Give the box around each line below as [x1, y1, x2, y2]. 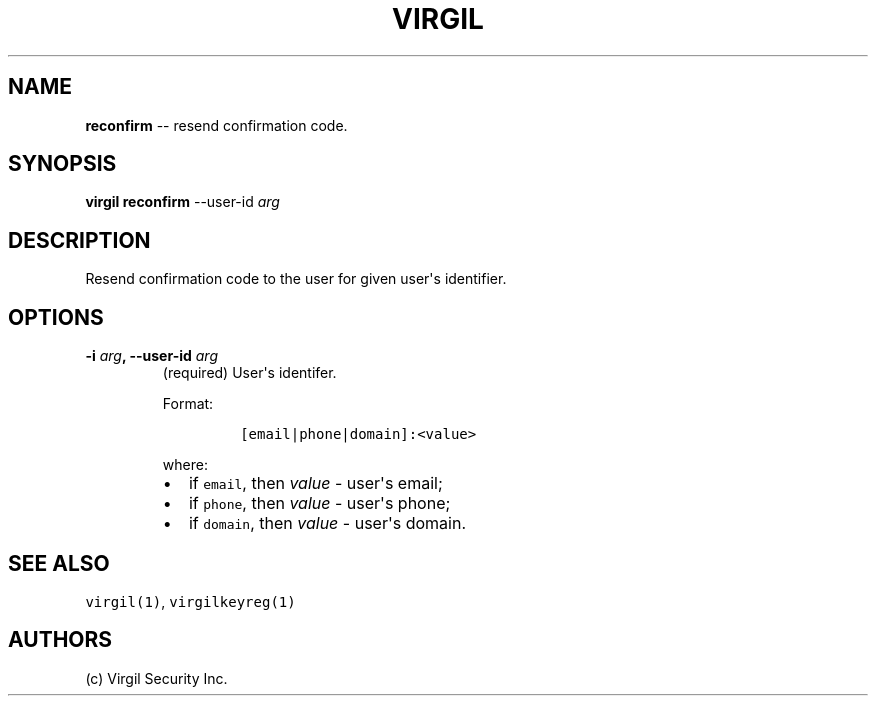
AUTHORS [8, 627, 113, 653]
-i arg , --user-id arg [85, 347, 218, 365]
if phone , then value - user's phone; [188, 493, 451, 514]
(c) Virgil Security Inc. [85, 669, 228, 687]
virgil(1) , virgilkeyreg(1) [85, 592, 296, 610]
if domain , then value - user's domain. [188, 513, 466, 534]
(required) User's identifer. [162, 364, 337, 382]
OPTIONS [8, 304, 104, 330]
